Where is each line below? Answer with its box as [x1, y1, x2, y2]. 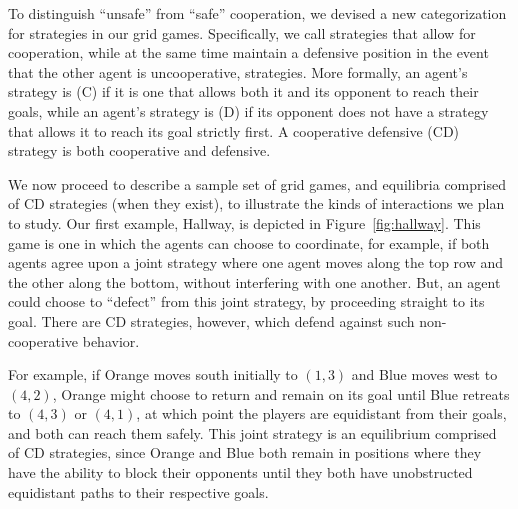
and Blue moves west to [351, 364, 498, 385]
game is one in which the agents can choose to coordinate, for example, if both [8, 232, 490, 253]
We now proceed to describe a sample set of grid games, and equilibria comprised [8, 173, 506, 194]
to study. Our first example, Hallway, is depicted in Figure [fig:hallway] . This [8, 212, 481, 233]
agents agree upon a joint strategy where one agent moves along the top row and [8, 252, 504, 273]
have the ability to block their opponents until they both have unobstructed [8, 462, 473, 483]
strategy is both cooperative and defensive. [8, 140, 271, 161]
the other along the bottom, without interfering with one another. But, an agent [8, 271, 501, 292]
